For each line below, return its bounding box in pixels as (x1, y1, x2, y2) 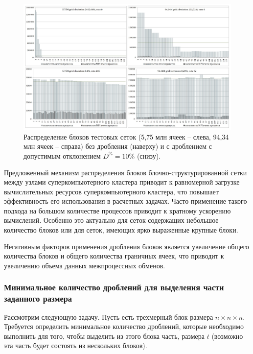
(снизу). (137, 150, 161, 161)
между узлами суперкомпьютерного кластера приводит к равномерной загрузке (4, 177, 240, 187)
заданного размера (4, 292, 72, 305)
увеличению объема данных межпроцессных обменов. (4, 260, 165, 270)
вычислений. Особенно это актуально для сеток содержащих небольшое (4, 215, 219, 225)
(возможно (211, 330, 243, 341)
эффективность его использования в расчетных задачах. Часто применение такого (4, 196, 247, 206)
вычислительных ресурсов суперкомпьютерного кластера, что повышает (4, 186, 219, 196)
